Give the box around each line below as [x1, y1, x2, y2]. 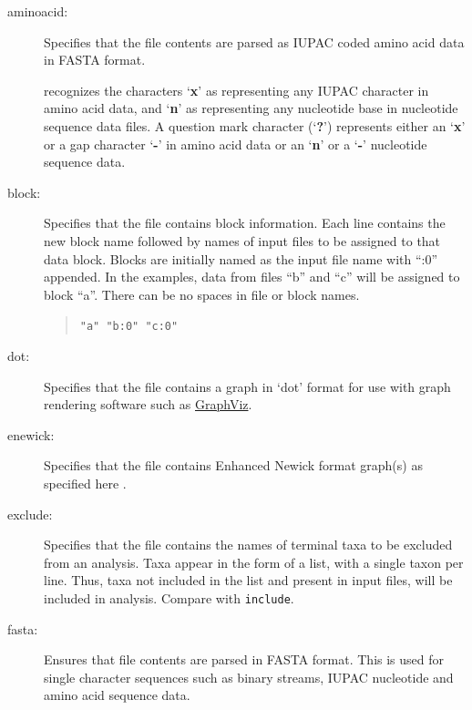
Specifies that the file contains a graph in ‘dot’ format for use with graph [44, 376, 451, 396]
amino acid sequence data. [44, 685, 190, 705]
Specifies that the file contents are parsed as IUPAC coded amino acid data [44, 32, 465, 51]
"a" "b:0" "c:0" [79, 320, 179, 334]
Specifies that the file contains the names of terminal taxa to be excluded [44, 535, 453, 554]
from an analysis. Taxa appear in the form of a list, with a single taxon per [44, 552, 464, 571]
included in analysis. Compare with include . [44, 588, 294, 607]
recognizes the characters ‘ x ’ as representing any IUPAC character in [44, 80, 429, 99]
